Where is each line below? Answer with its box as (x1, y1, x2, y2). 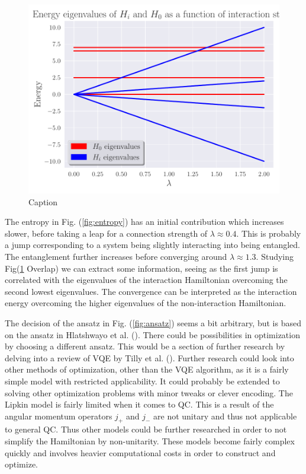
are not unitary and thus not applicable (153, 409, 297, 422)
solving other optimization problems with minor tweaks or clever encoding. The (5, 386, 293, 399)
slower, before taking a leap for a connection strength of (5, 227, 208, 239)
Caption (28, 195, 58, 208)
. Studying (256, 250, 294, 262)
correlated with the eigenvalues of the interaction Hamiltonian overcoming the (5, 273, 288, 286)
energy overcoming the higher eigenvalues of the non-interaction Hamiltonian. (5, 297, 286, 309)
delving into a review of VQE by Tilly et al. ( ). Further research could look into (5, 351, 294, 364)
